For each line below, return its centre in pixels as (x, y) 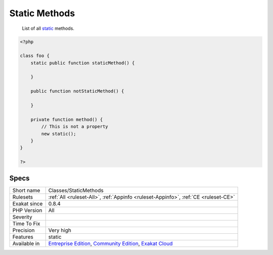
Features (23, 237)
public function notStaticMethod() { (77, 91)
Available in (26, 243)
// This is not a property (75, 127)
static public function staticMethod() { (83, 63)
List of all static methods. (48, 28)
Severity (22, 217)
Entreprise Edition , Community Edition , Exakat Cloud (110, 243)
